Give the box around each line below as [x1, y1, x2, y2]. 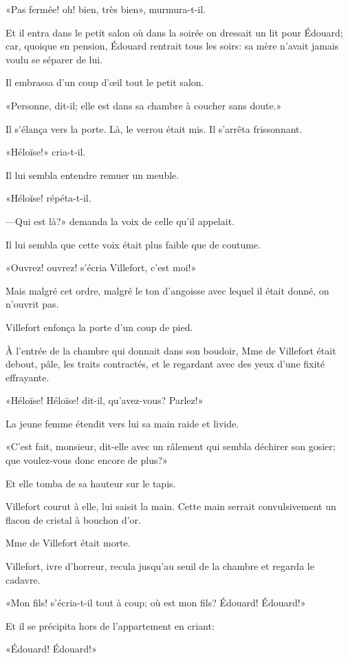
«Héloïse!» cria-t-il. [6, 145, 86, 159]
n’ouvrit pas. [6, 297, 59, 311]
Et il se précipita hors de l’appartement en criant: [6, 618, 215, 633]
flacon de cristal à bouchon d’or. [6, 512, 141, 527]
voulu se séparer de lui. [6, 52, 103, 66]
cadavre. [6, 572, 41, 586]
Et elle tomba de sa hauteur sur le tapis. [6, 476, 176, 490]
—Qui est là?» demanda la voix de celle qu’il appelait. [6, 213, 235, 228]
